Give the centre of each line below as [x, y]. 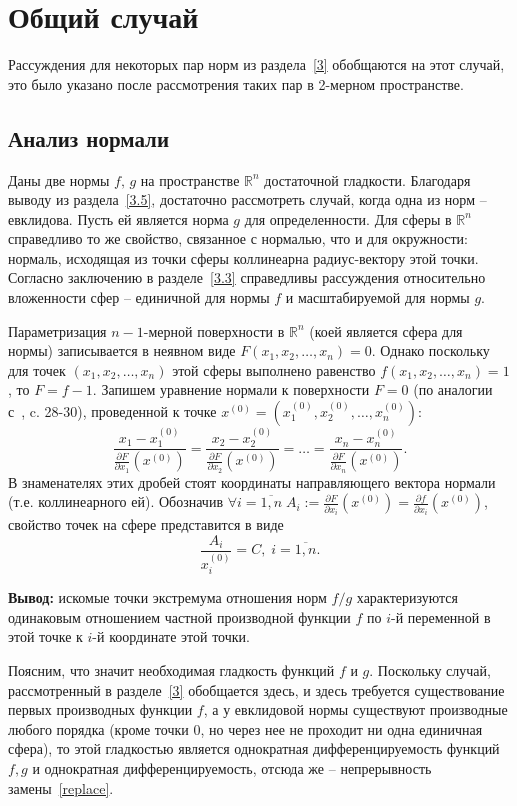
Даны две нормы [59, 179]
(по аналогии [453, 389]
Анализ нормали [89, 137]
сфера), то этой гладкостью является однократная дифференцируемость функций [254, 748]
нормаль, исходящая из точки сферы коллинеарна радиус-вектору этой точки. [243, 257]
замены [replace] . [61, 787]
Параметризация [57, 330]
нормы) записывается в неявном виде [122, 350]
